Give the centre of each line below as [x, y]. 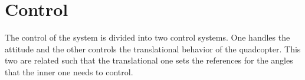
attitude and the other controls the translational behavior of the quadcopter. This [153, 49]
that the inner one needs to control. [69, 71]
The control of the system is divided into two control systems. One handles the [147, 37]
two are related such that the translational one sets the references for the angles [149, 60]
